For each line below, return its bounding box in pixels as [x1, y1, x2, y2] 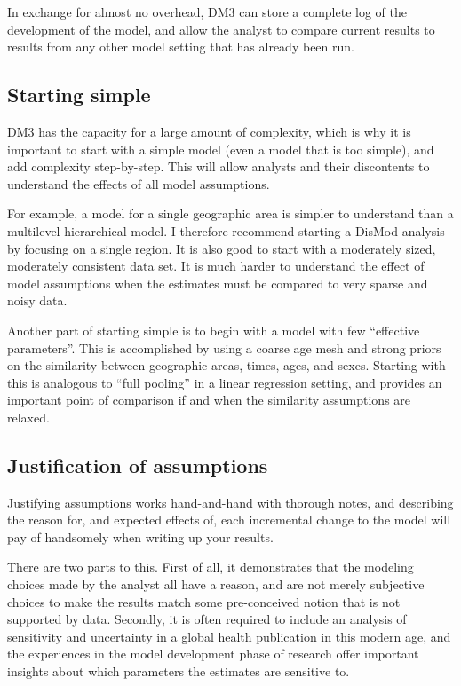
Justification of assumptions [7, 451, 268, 478]
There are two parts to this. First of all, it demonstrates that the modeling [7, 557, 414, 576]
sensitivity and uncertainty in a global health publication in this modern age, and [7, 627, 451, 645]
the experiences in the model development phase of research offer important [7, 644, 419, 663]
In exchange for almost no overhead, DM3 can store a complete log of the [7, 3, 407, 20]
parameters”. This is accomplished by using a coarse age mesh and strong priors [7, 338, 441, 357]
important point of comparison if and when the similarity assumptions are [7, 390, 411, 409]
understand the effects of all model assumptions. [7, 174, 270, 193]
